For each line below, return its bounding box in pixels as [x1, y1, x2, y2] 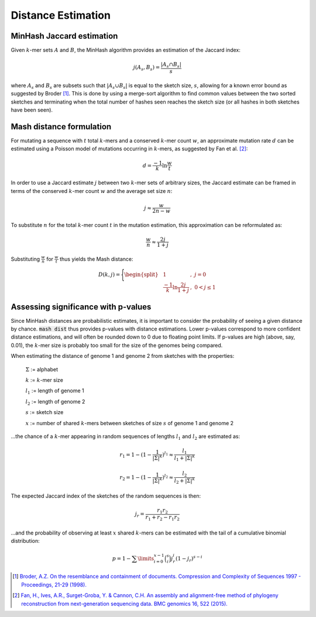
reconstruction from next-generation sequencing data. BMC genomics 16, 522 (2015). [21, 600, 228, 607]
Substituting [11, 255, 40, 263]
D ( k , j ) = [98, 271, 121, 278]
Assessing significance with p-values [11, 302, 152, 312]
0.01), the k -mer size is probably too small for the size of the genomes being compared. [11, 342, 223, 349]
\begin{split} [123, 271, 159, 278]
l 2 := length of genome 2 [25, 398, 85, 406]
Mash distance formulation [11, 122, 112, 132]
